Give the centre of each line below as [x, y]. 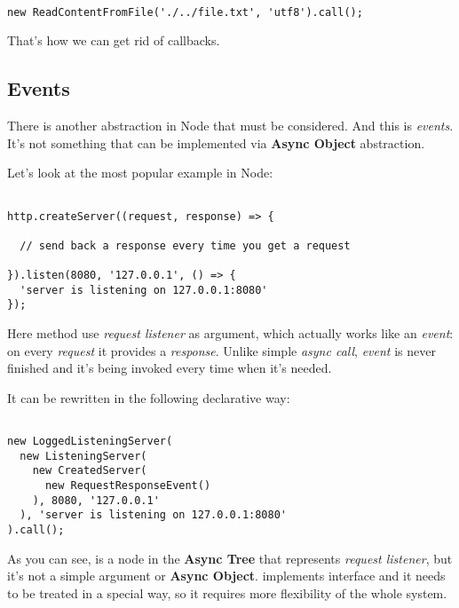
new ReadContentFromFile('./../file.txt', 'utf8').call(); [185, 12]
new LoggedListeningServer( [90, 442]
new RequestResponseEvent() [128, 486]
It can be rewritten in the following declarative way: [149, 397]
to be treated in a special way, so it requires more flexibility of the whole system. [227, 592]
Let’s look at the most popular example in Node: [140, 173]
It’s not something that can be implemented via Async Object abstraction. [216, 142]
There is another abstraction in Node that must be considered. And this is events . [230, 126]
